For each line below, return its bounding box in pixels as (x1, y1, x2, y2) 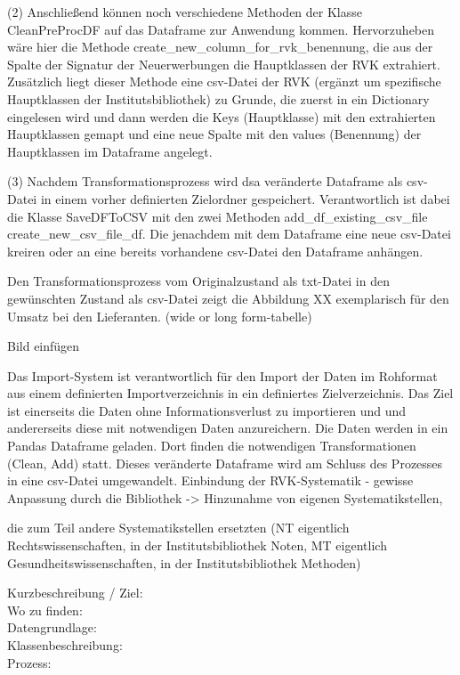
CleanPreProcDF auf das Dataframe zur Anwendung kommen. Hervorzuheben (7, 20, 435, 38)
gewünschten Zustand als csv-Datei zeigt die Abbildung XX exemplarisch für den (7, 289, 449, 307)
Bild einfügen (7, 337, 80, 355)
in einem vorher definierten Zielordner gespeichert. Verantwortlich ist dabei (40, 189, 450, 207)
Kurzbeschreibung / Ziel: (7, 583, 143, 602)
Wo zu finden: (7, 600, 83, 619)
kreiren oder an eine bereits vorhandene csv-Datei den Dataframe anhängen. (7, 241, 424, 260)
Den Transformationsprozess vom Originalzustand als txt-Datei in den (7, 272, 390, 290)
